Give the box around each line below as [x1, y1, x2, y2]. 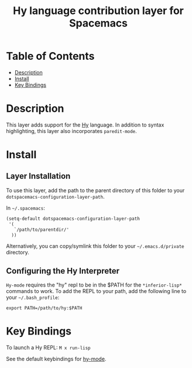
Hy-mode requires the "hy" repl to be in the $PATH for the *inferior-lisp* [6, 281, 183, 288]
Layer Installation [6, 171, 71, 181]
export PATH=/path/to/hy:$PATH [6, 305, 83, 311]
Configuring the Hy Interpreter [6, 265, 120, 276]
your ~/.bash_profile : [6, 294, 60, 301]
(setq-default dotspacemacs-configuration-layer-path [6, 216, 140, 222]
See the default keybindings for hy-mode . [6, 356, 107, 363]
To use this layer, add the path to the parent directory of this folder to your [6, 186, 185, 194]
